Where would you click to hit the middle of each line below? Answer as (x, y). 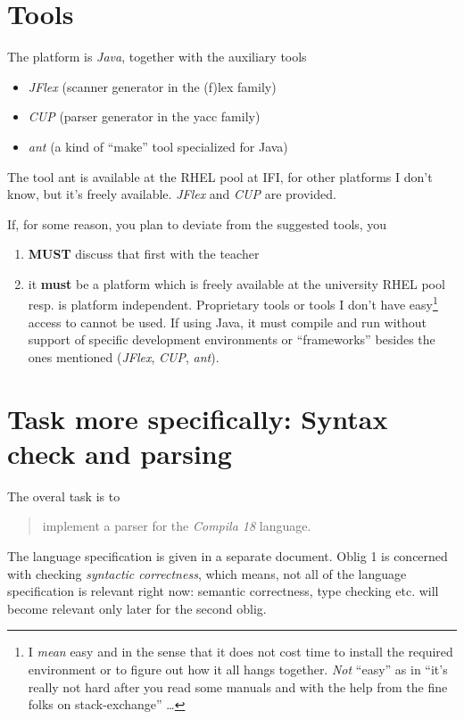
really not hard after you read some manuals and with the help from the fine (238, 686)
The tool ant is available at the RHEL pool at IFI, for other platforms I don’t (220, 176)
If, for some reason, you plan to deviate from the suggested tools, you (197, 223)
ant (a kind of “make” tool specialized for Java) (158, 146)
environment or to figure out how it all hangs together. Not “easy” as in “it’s (238, 669)
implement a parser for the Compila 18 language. (177, 526)
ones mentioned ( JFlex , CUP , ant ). (124, 356)
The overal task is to (64, 496)
